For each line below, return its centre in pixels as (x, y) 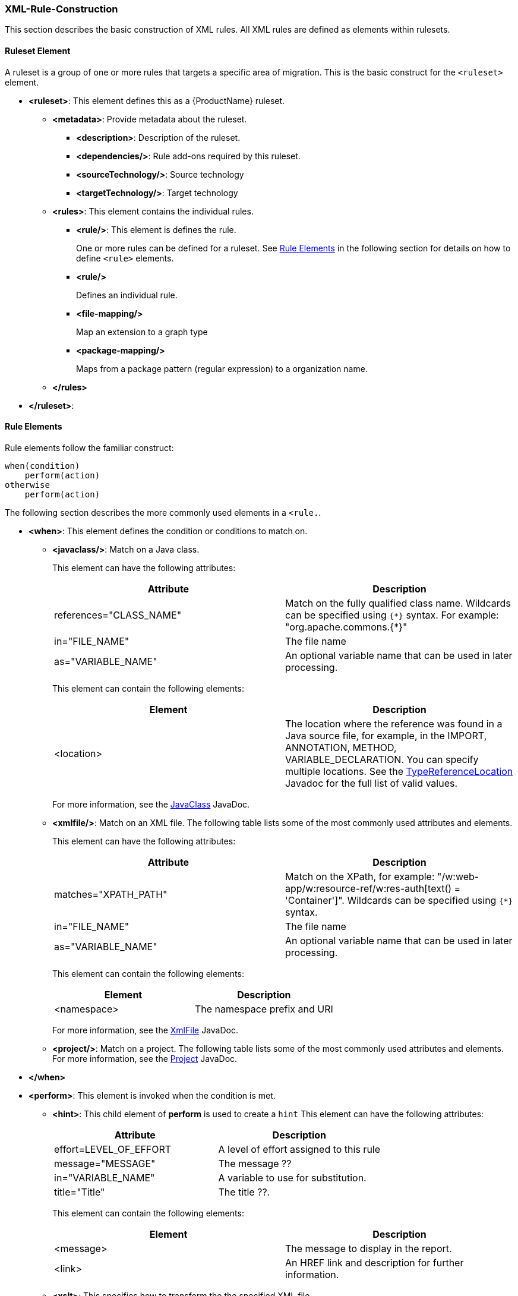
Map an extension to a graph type (142, 332)
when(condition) (42, 466)
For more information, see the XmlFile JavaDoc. (145, 1030)
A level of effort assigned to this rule (299, 1149)
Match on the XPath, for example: (360, 876)
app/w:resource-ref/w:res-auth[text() (369, 888)
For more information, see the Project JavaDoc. (145, 1058)
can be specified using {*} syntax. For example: (392, 615)
